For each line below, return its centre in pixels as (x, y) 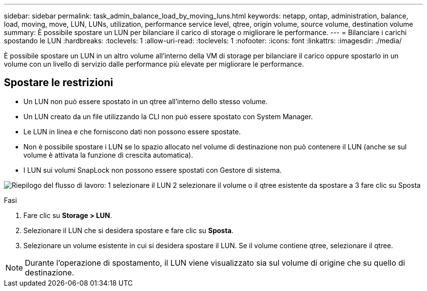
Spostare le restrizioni (59, 83)
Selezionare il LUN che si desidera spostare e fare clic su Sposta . (128, 230)
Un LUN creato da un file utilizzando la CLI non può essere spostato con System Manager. (168, 116)
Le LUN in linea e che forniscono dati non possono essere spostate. (132, 131)
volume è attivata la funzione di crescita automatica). (108, 155)
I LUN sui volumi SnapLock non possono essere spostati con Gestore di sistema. (153, 170)
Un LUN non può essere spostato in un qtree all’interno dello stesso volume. (146, 101)
